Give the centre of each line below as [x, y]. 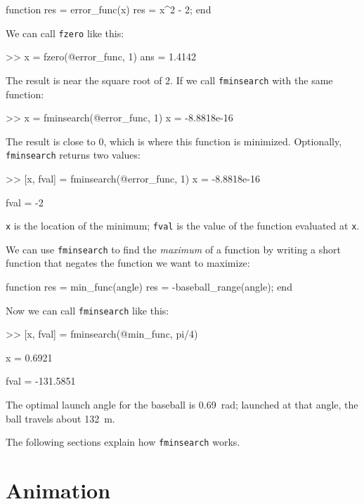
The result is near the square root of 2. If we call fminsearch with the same [169, 80]
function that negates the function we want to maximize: [128, 263]
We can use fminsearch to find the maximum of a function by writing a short [174, 249]
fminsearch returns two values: [73, 155]
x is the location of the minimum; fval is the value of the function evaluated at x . [183, 226]
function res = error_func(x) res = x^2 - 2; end [109, 9]
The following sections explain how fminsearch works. [123, 442]
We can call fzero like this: [65, 33]
